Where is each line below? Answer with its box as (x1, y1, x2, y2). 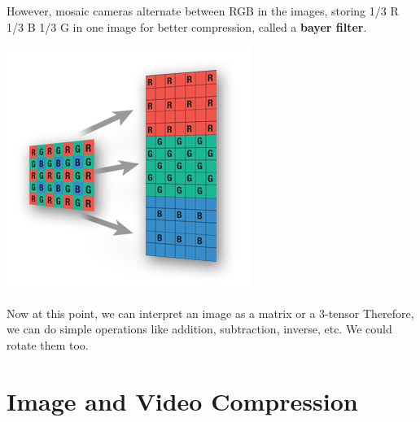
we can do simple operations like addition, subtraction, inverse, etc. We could (7, 320, 392, 337)
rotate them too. (7, 336, 89, 353)
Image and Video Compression (7, 384, 358, 417)
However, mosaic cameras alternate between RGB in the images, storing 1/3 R (7, 2, 399, 19)
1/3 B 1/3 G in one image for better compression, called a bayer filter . (7, 18, 367, 35)
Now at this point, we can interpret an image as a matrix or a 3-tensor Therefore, (7, 304, 414, 321)
